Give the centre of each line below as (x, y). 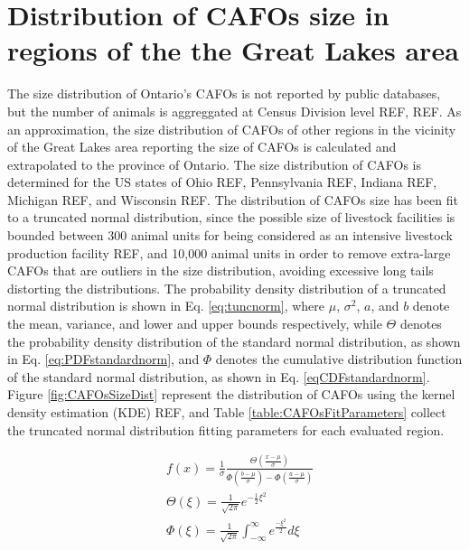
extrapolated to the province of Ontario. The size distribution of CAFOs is (215, 164)
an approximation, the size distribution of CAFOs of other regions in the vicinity (232, 129)
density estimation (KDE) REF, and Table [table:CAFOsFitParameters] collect (227, 412)
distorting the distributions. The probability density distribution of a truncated (227, 288)
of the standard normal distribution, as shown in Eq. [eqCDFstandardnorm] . (219, 376)
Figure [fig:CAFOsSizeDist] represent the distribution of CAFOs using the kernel (231, 394)
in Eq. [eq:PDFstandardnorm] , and (103, 359)
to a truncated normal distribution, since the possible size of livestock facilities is (231, 217)
